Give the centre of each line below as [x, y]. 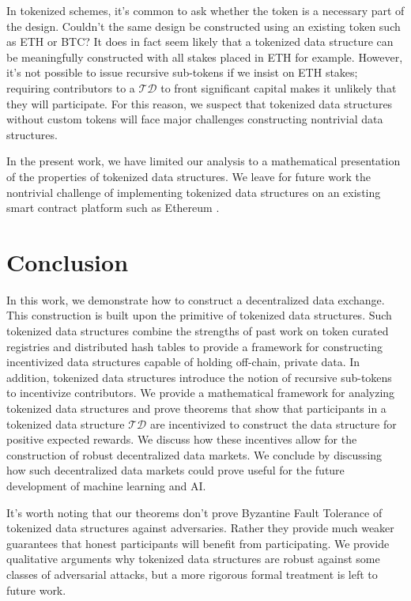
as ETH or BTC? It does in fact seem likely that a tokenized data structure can [200, 42]
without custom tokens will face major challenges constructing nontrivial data [195, 119]
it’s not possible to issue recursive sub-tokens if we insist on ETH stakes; [182, 72]
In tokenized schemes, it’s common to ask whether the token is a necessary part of [205, 10]
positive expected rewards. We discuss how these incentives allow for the [182, 439]
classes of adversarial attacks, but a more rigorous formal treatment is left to [192, 574]
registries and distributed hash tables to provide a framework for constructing [195, 346]
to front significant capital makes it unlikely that [279, 87]
